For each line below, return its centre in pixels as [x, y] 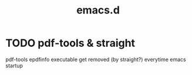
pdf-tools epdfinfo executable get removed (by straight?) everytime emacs [96, 59]
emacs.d [98, 10]
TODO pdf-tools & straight [70, 43]
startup [14, 66]
